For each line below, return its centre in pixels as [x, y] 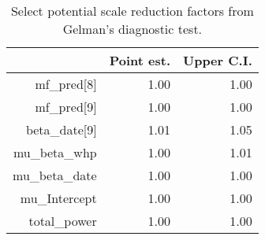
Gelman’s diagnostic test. [132, 29]
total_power [63, 221]
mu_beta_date [55, 175]
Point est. [140, 60]
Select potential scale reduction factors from [132, 11]
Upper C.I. [218, 60]
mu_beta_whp [55, 152]
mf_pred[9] [66, 107]
